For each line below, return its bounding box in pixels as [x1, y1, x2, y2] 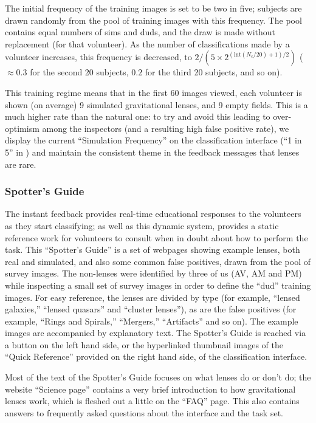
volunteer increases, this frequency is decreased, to [5, 50, 192, 63]
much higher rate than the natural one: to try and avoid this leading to [5, 110, 270, 123]
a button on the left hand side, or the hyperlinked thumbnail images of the [5, 338, 283, 351]
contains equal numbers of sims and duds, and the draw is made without [5, 26, 276, 38]
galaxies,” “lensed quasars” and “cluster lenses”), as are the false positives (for [5, 303, 297, 315]
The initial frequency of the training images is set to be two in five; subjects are [5, 2, 302, 14]
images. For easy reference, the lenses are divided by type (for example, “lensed [5, 291, 300, 303]
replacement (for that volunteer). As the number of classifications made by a [5, 37, 290, 50]
